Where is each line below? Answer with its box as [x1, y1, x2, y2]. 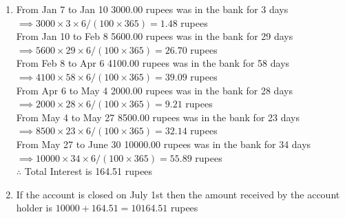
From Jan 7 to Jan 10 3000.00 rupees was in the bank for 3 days [16, 2, 289, 16]
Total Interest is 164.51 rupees [24, 164, 153, 178]
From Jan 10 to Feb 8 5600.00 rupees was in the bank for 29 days [16, 29, 293, 43]
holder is [16, 200, 53, 215]
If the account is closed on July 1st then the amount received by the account [16, 187, 340, 201]
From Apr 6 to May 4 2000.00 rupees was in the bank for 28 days [16, 83, 293, 97]
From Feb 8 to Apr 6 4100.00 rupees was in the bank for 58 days [16, 56, 290, 70]
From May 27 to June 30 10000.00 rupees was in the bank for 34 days [16, 136, 311, 151]
